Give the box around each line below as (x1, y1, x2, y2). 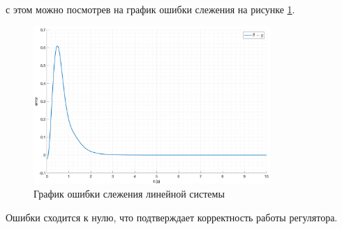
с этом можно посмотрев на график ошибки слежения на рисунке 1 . (6, 2, 295, 16)
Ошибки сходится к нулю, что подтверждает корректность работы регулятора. (6, 209, 338, 224)
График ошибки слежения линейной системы (34, 186, 225, 201)
